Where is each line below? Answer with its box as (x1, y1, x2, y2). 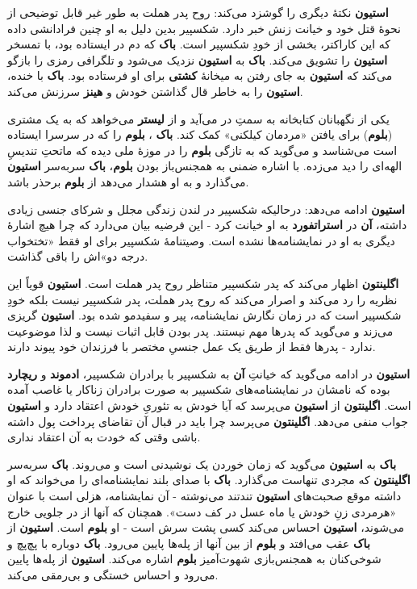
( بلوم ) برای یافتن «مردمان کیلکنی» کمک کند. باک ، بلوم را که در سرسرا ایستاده (7, 126, 393, 143)
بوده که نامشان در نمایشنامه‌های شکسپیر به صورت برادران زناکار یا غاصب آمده (7, 381, 390, 398)
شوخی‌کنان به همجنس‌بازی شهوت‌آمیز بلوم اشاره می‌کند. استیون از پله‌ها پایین (7, 550, 382, 567)
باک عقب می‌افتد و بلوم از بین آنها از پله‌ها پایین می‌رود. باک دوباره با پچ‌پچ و (7, 534, 370, 551)
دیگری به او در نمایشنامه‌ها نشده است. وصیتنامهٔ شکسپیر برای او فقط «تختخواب (7, 232, 395, 249)
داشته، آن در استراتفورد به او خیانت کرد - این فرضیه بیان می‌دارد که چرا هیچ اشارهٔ (7, 216, 407, 233)
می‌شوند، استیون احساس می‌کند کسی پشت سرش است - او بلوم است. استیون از (7, 519, 405, 536)
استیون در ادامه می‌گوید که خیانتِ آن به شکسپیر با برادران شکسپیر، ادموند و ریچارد (7, 365, 411, 382)
